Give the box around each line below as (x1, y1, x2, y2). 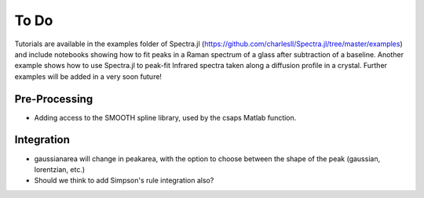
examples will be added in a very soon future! (14, 71, 163, 81)
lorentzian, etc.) (34, 164, 86, 174)
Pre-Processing (14, 92, 93, 106)
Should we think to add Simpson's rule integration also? (34, 176, 214, 185)
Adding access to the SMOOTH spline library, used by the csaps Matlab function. (34, 113, 297, 122)
